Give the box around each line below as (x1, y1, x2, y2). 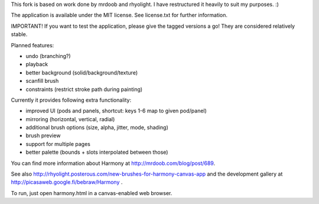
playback (25, 61, 48, 68)
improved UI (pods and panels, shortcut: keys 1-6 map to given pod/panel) (25, 107, 207, 115)
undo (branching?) (25, 52, 71, 59)
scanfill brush (25, 77, 59, 85)
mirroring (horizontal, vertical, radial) (25, 115, 115, 122)
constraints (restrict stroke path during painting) (25, 86, 143, 93)
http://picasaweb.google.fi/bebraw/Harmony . (11, 179, 123, 186)
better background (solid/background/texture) (25, 69, 138, 76)
